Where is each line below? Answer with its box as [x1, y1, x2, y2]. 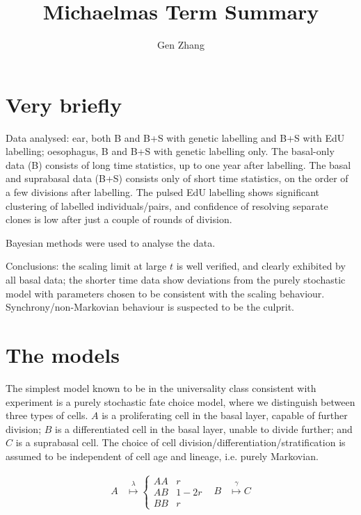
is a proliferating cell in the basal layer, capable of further [102, 408, 348, 423]
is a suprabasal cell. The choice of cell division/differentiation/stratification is [15, 435, 346, 450]
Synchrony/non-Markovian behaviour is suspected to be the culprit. [6, 300, 295, 314]
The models [6, 340, 120, 368]
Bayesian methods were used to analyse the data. [6, 235, 216, 250]
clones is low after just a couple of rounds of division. [6, 212, 232, 227]
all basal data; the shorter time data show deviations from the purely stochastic [6, 272, 346, 286]
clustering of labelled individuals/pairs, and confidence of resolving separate [6, 198, 328, 213]
